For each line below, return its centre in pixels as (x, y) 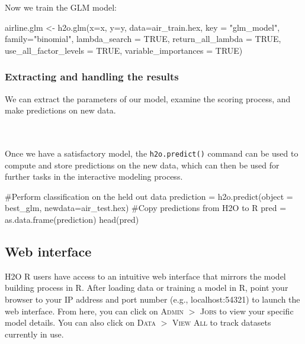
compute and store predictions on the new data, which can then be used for (142, 165)
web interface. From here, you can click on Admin (94, 311)
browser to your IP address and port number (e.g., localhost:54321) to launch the (152, 299)
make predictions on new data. (60, 110)
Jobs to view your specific (247, 311)
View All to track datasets (222, 322)
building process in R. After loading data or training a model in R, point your (147, 288)
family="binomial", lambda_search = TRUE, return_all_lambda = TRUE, (143, 39)
